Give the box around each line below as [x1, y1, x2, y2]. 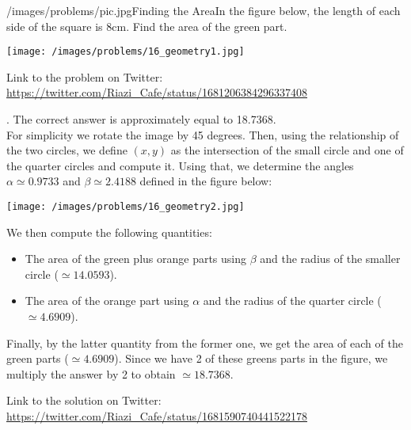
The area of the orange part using [25, 292, 189, 309]
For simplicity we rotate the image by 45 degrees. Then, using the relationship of [6, 126, 399, 143]
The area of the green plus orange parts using [25, 250, 247, 267]
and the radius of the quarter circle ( [203, 292, 382, 309]
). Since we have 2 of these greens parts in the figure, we [114, 350, 388, 367]
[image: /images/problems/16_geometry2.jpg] [6, 201, 245, 212]
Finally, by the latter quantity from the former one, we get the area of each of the [6, 334, 403, 351]
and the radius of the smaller [260, 250, 401, 267]
